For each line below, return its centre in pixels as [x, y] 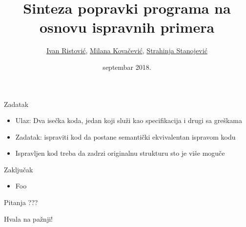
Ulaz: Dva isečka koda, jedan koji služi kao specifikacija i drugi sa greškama [129, 120]
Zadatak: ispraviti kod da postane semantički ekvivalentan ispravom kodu [125, 136]
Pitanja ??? [21, 202]
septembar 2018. [127, 67]
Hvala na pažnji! [28, 218]
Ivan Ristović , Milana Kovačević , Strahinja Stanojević [127, 51]
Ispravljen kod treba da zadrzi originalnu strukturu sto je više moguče [120, 153]
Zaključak [19, 169]
